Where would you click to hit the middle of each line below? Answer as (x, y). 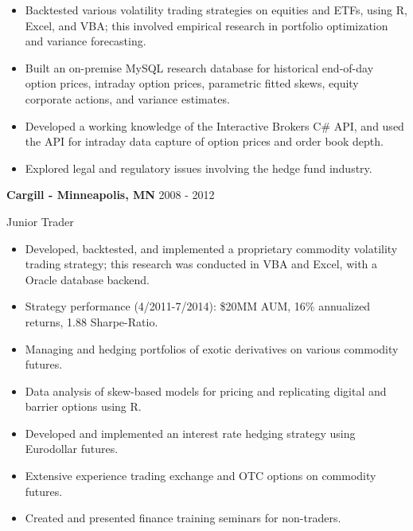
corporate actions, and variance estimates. (127, 98)
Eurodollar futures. (72, 449)
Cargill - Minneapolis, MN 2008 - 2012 (111, 195)
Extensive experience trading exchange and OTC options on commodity (201, 476)
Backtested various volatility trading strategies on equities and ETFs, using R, (216, 10)
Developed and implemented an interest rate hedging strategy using (190, 433)
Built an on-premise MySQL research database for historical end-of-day (199, 67)
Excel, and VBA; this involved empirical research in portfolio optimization (206, 25)
